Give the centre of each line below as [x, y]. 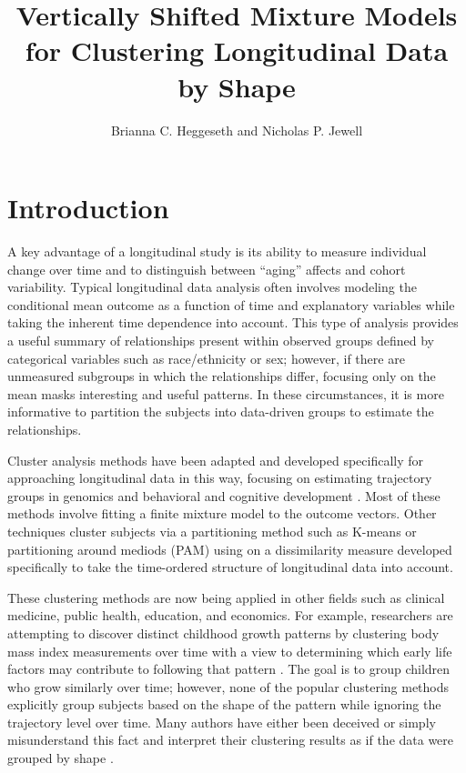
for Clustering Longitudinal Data [237, 50]
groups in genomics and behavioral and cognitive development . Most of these [224, 495]
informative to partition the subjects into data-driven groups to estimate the [221, 412]
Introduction [88, 208]
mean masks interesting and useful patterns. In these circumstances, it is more [226, 393]
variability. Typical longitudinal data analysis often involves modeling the [212, 287]
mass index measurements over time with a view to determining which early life [230, 651]
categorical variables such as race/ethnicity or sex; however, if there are [206, 358]
